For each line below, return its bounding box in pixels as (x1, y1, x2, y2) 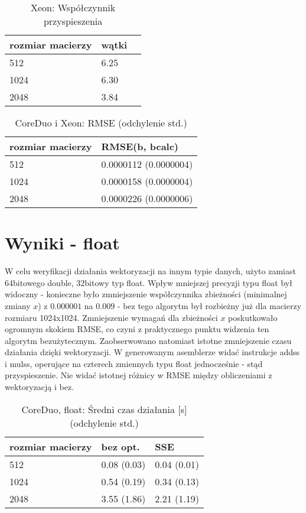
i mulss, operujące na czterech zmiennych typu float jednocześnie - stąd (5, 357, 263, 369)
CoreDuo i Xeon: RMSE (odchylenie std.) (15, 116, 187, 129)
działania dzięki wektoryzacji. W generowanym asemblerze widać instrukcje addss (5, 346, 300, 358)
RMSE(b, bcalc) (101, 139, 179, 153)
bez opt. (101, 439, 140, 453)
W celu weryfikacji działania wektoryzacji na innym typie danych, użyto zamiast (5, 265, 296, 277)
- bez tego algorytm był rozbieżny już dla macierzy (117, 299, 302, 311)
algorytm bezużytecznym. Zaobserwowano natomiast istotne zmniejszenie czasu (5, 334, 292, 346)
